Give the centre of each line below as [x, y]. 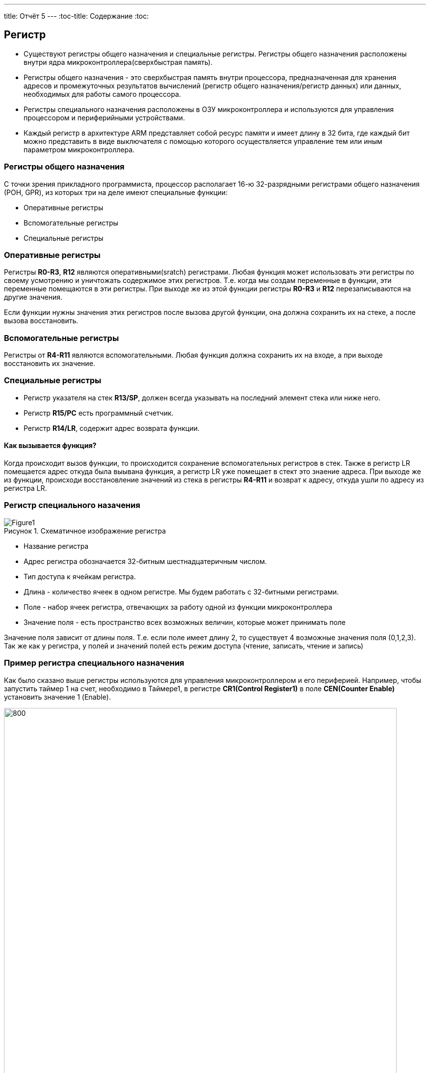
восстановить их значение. [50, 364]
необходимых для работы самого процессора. [102, 94]
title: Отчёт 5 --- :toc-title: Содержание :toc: [77, 16]
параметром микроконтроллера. [79, 149]
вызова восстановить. [41, 321]
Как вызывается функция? [50, 446]
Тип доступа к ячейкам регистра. [80, 576]
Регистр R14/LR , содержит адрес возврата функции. [112, 428]
